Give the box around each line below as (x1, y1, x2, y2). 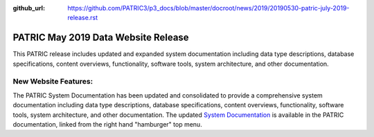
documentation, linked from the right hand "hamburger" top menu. (12, 120, 202, 128)
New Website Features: (12, 77, 93, 86)
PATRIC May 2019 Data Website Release (12, 32, 190, 44)
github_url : (12, 4, 45, 12)
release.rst (67, 14, 98, 22)
